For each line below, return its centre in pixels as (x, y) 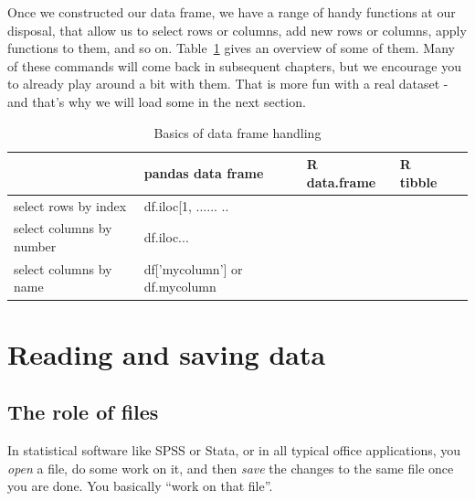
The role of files (83, 412)
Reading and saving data (167, 353)
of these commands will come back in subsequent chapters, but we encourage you (235, 65)
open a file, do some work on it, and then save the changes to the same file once (231, 468)
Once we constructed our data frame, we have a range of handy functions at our (232, 12)
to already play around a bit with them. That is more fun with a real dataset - (228, 84)
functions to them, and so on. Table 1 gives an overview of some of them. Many (231, 48)
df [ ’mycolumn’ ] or (193, 268)
